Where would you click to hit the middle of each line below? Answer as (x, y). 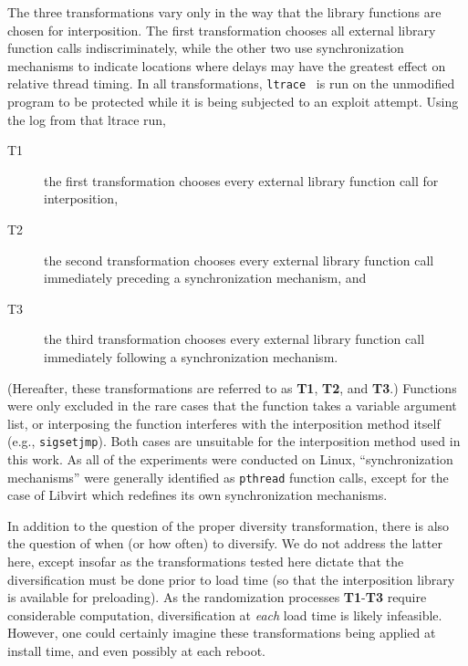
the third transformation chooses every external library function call (234, 339)
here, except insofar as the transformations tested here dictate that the (206, 562)
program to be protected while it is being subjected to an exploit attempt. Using (233, 102)
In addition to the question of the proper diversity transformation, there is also (229, 525)
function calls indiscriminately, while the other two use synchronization (206, 48)
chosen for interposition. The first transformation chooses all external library (222, 30)
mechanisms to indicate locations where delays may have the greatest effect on (227, 65)
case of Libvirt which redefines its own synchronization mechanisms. (198, 495)
